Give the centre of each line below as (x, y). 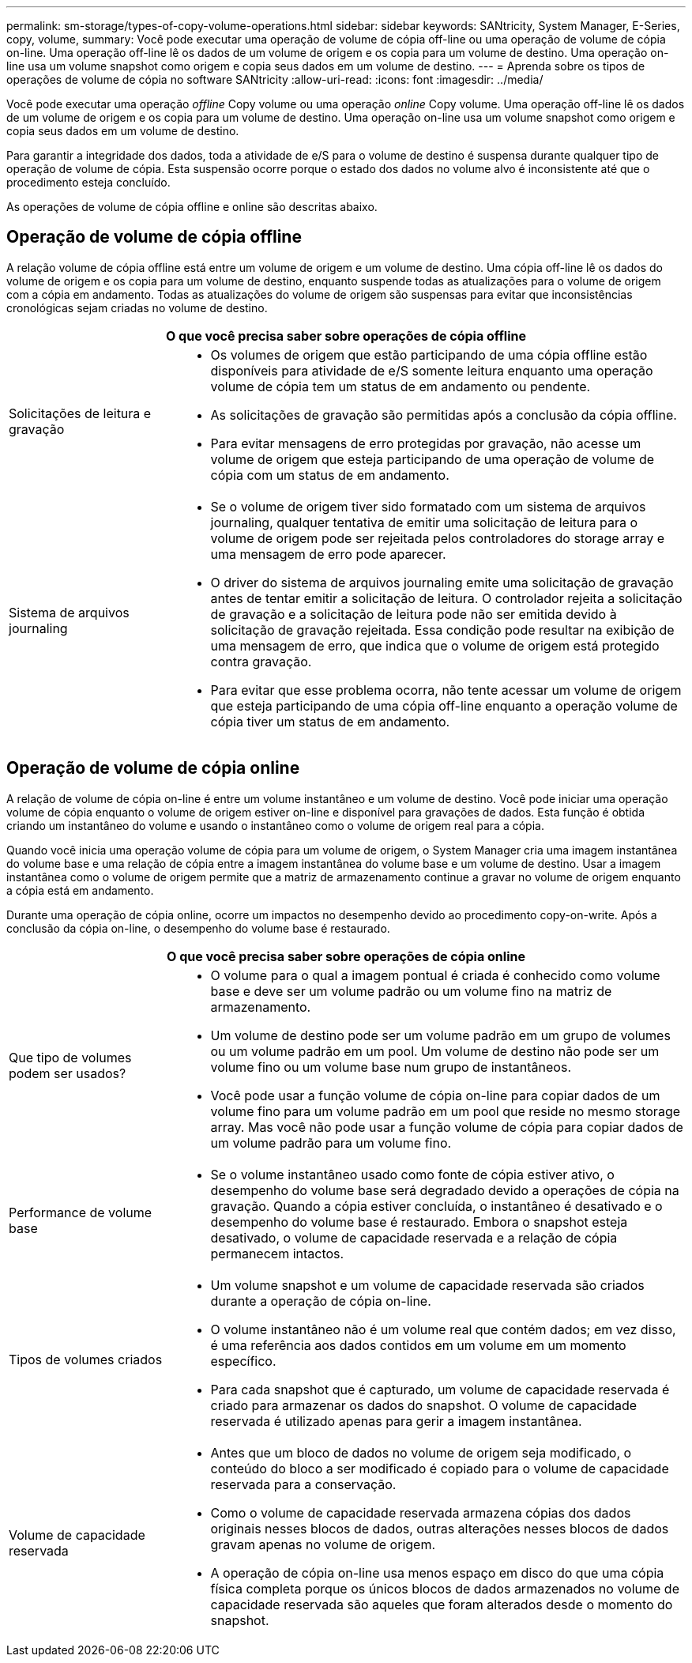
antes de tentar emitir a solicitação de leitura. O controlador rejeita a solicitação (446, 598)
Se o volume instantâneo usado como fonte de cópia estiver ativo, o (412, 1174)
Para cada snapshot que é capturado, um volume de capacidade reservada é (440, 1389)
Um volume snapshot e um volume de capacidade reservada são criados (427, 1285)
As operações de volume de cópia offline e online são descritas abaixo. (192, 207)
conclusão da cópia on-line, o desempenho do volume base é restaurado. (198, 928)
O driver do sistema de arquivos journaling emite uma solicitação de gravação (442, 582)
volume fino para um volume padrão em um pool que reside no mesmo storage (446, 1111)
